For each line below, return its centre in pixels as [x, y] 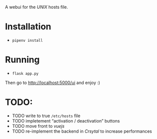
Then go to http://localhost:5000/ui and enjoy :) [53, 83]
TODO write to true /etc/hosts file [46, 116]
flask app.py [25, 73]
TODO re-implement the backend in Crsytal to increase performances [82, 131]
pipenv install [27, 40]
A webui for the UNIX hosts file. [36, 7]
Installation [28, 27]
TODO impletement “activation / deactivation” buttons [66, 121]
